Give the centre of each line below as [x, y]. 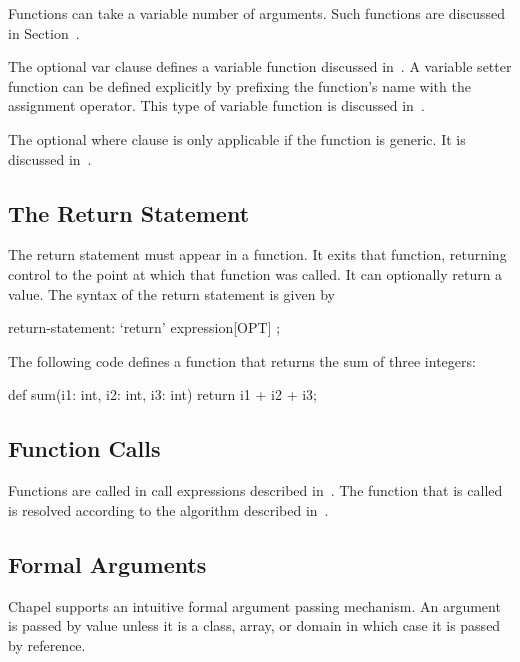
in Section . [44, 32]
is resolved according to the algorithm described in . [168, 509]
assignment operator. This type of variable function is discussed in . [216, 105]
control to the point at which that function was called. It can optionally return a [255, 273]
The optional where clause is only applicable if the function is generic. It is [237, 138]
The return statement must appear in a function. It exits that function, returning [257, 254]
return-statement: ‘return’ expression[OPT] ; [144, 327]
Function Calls [84, 448]
